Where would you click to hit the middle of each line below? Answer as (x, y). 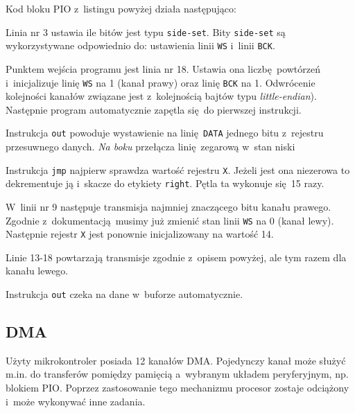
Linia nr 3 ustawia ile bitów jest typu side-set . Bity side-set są (146, 32)
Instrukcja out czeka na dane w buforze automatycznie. (124, 294)
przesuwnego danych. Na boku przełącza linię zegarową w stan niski (150, 146)
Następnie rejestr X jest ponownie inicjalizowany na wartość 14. (140, 234)
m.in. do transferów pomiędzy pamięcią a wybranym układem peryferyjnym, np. (177, 374)
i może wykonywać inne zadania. (76, 401)
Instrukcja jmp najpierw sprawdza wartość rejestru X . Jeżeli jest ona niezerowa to (178, 169)
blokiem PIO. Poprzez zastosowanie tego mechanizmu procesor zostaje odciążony (177, 388)
